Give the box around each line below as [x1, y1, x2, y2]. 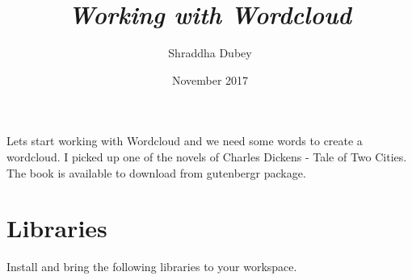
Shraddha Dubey [168, 44, 252, 61]
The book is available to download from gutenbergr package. [6, 164, 306, 181]
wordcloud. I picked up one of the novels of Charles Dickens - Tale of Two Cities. [6, 148, 407, 165]
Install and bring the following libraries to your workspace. [6, 258, 297, 275]
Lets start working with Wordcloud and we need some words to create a [6, 132, 363, 149]
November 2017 [171, 71, 249, 88]
